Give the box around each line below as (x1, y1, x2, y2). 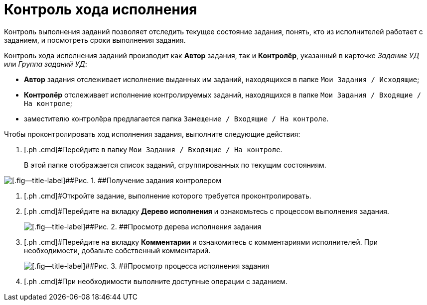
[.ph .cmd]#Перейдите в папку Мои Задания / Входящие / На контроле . (24, 145, 283, 154)
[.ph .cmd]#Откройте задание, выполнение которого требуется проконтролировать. (24, 191, 311, 200)
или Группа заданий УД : (4, 59, 87, 68)
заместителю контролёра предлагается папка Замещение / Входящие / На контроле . (24, 114, 329, 123)
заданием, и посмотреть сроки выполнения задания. (4, 35, 186, 44)
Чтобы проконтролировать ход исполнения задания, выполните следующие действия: (4, 129, 300, 138)
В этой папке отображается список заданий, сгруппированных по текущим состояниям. (24, 160, 326, 169)
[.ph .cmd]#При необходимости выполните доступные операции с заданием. (24, 277, 287, 286)
